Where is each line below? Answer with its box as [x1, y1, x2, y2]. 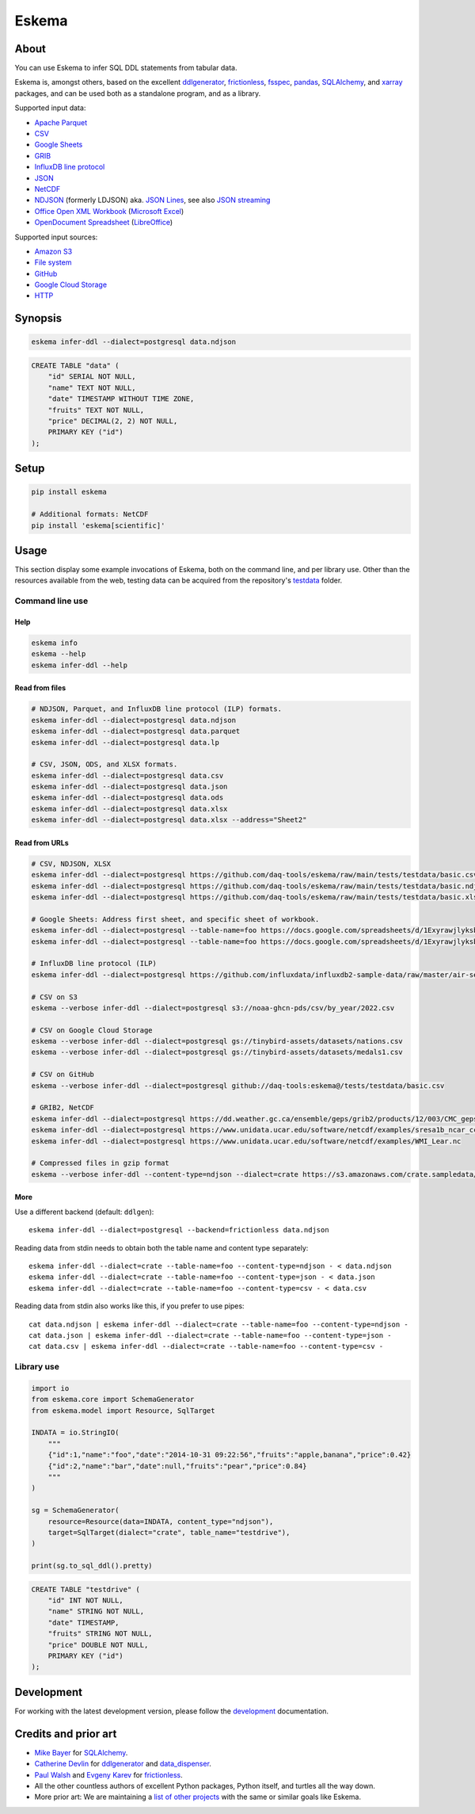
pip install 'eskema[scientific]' [31, 521, 165, 530]
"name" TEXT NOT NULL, [47, 383, 136, 392]
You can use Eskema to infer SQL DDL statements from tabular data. [14, 63, 237, 73]
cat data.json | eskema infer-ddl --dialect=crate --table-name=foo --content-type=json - [28, 1331, 392, 1339]
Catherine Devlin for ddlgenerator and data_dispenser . [34, 1759, 211, 1769]
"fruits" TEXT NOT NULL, [47, 405, 145, 414]
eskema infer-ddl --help [31, 660, 128, 670]
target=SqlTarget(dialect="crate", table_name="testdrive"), [47, 1528, 291, 1537]
